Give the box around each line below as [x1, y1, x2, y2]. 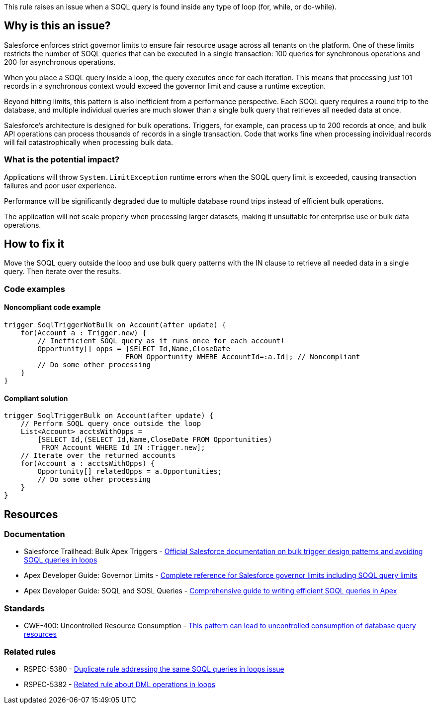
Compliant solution [4, 394, 68, 403]
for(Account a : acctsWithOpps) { [20, 459, 155, 468]
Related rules [4, 646, 56, 657]
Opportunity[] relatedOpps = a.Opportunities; [37, 467, 222, 476]
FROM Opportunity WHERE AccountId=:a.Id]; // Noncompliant [125, 353, 360, 361]
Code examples [4, 283, 66, 294]
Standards [4, 603, 45, 613]
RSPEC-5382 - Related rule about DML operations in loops [24, 680, 216, 689]
